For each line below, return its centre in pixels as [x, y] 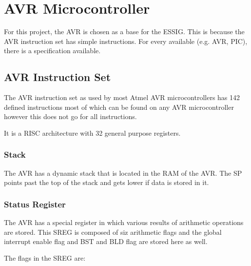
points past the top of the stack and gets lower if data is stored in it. [106, 182]
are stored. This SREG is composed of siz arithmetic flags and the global [113, 232]
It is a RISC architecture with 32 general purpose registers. [92, 133]
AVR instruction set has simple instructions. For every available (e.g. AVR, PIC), [126, 41]
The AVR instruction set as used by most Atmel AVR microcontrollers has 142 [122, 97]
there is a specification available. [52, 51]
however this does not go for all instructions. [70, 116]
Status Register [35, 204]
